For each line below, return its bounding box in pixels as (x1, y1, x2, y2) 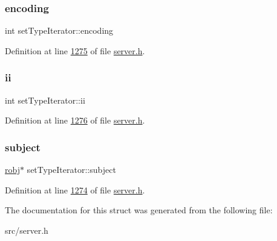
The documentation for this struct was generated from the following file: (5, 204, 273, 216)
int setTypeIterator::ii (5, 93, 85, 106)
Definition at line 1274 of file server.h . (5, 183, 145, 196)
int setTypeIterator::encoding (5, 24, 114, 37)
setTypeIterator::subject (27, 163, 116, 176)
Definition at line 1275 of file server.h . (5, 44, 145, 57)
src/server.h (5, 224, 48, 236)
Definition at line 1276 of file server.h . (5, 114, 145, 127)
